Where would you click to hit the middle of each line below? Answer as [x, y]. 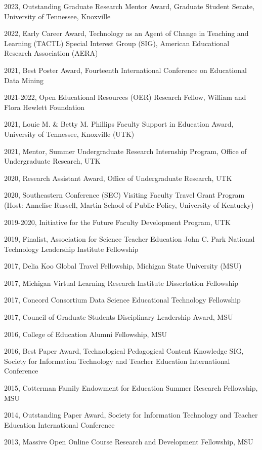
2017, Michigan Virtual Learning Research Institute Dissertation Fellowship [121, 283]
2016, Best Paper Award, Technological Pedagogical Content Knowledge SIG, [124, 351]
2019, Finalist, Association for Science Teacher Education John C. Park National [129, 239]
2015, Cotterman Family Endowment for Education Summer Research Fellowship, [131, 388]
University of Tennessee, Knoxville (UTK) [69, 134]
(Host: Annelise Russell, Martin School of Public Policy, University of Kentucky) [129, 204]
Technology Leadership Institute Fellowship [71, 249]
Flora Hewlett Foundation [45, 107]
